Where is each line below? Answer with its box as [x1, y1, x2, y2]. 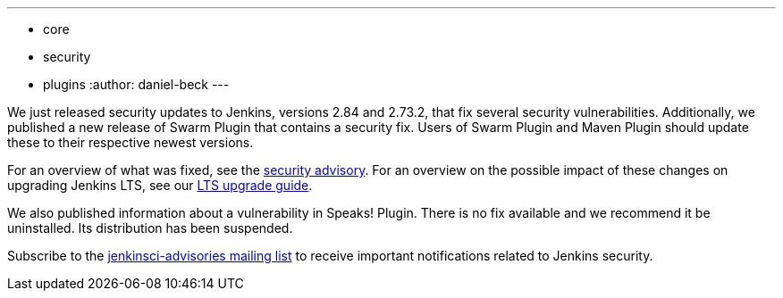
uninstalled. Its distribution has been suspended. [7, 220, 293, 236]
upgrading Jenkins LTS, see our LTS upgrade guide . [7, 178, 313, 193]
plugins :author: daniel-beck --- [43, 77, 230, 92]
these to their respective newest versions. [7, 135, 254, 150]
